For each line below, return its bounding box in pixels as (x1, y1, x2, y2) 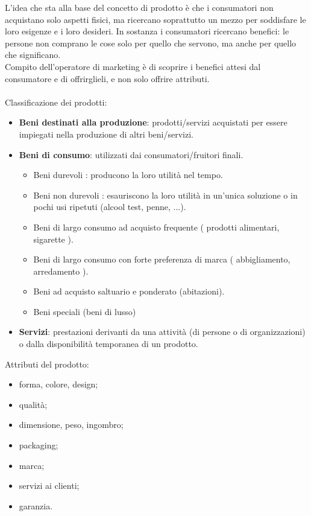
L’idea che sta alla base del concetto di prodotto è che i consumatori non (5, 1, 274, 13)
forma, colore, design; (19, 378, 98, 390)
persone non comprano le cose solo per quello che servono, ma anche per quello (5, 36, 297, 49)
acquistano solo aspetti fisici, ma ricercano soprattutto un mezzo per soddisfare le (5, 13, 306, 25)
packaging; (19, 439, 58, 451)
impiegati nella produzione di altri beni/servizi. (19, 127, 193, 140)
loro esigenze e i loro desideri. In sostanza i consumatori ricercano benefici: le (5, 25, 289, 37)
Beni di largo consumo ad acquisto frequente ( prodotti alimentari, (33, 220, 280, 233)
